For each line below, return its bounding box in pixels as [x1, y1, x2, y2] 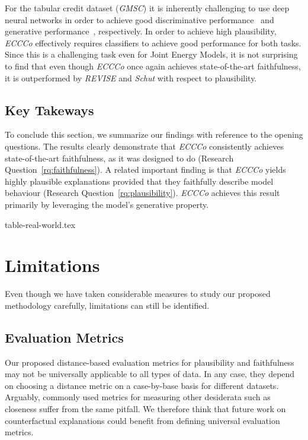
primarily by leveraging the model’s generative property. [5, 198, 209, 210]
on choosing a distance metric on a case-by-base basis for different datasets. [5, 379, 279, 391]
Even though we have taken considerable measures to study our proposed [5, 287, 271, 300]
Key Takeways [5, 100, 94, 119]
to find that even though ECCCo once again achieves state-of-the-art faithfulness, [5, 59, 301, 72]
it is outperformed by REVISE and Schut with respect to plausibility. [5, 71, 257, 84]
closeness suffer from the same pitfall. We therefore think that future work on [5, 403, 286, 414]
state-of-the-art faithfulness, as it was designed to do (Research [5, 151, 234, 164]
